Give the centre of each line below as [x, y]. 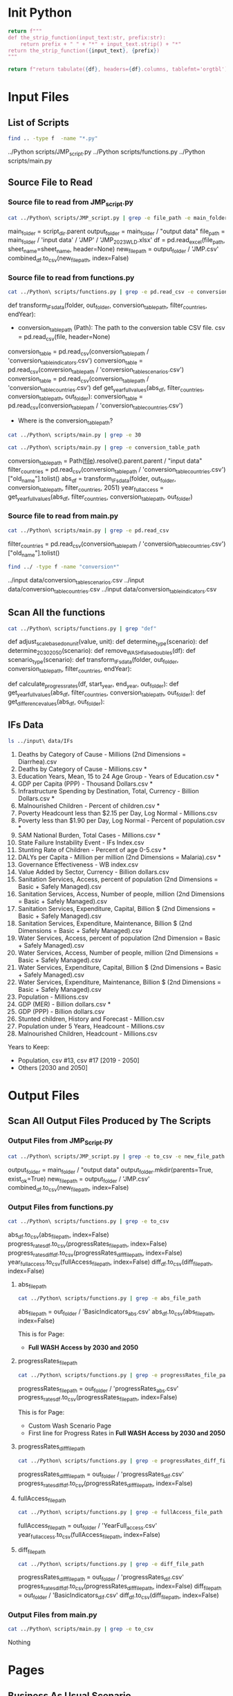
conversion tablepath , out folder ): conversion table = [76, 397]
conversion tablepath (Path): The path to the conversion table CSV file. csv [121, 328]
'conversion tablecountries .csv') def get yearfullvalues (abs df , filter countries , [106, 388]
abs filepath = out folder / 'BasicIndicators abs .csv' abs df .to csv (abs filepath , [116, 1312]
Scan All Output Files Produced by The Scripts [110, 1121]
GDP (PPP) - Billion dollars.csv [61, 1011]
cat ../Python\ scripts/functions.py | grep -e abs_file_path [109, 1298]
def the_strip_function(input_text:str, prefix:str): [87, 37]
